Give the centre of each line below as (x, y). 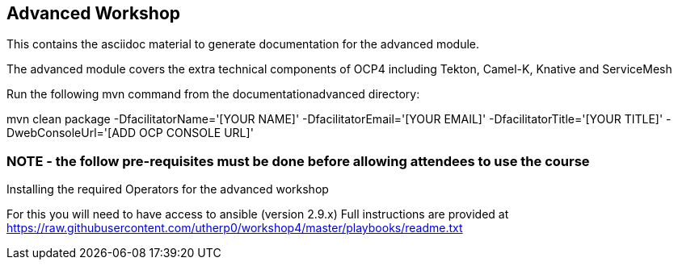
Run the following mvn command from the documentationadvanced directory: (213, 94)
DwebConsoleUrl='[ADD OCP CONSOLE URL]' (130, 133)
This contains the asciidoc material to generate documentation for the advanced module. (243, 44)
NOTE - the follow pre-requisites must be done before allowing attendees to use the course (298, 161)
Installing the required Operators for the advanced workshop (168, 189)
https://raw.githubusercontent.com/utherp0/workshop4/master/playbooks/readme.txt (235, 228)
